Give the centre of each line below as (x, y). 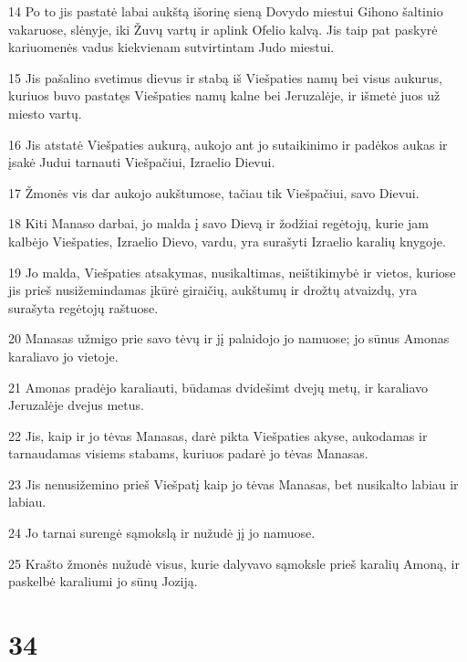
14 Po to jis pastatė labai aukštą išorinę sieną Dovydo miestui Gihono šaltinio (226, 11)
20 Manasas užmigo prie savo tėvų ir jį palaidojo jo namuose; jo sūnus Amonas (229, 338)
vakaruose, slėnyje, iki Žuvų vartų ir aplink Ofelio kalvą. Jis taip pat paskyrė (223, 29)
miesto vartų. (45, 113)
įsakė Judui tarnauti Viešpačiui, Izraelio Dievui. (142, 162)
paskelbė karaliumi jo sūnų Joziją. (103, 581)
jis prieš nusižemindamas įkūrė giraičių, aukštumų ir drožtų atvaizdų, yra (213, 290)
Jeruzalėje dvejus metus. (76, 405)
